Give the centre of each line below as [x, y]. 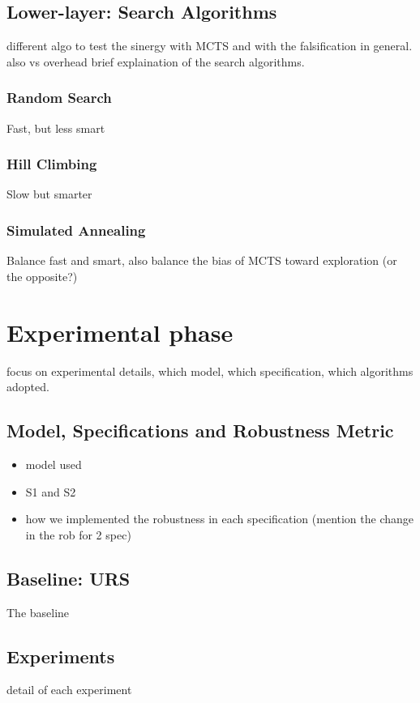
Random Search [59, 98]
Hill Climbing [52, 164]
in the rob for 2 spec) [78, 534]
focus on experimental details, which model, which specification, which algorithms [210, 371]
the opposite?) [42, 276]
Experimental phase [120, 332]
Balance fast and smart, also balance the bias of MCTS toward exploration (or [202, 260]
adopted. [28, 387]
